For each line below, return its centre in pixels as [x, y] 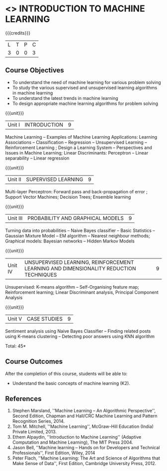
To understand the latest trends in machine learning [65, 98]
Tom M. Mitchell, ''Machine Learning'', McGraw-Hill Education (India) [83, 427]
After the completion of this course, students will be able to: [66, 374]
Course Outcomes [34, 361]
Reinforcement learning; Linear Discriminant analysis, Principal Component [82, 292]
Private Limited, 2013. [35, 432]
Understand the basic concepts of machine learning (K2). [71, 383]
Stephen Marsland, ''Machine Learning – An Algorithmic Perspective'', [84, 411]
